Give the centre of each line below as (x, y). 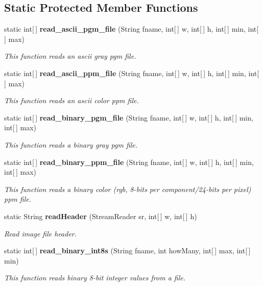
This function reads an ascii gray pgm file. (70, 56)
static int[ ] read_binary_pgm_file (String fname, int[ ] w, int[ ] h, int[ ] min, (129, 117)
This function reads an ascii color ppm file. (71, 100)
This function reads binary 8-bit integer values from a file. (95, 278)
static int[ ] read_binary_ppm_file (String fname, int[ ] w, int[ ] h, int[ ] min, (129, 162)
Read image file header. (41, 233)
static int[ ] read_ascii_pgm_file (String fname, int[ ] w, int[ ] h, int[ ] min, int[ (131, 29)
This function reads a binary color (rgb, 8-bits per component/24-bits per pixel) (128, 189)
